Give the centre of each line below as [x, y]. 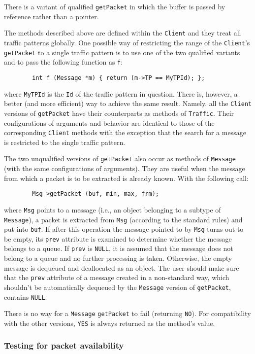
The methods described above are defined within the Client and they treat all [123, 33]
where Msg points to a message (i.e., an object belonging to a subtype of [112, 209]
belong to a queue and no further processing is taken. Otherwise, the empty [118, 258]
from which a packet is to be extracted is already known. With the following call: [126, 178]
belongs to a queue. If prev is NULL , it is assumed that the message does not [119, 248]
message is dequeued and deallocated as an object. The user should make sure [122, 267]
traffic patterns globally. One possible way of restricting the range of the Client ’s [127, 42]
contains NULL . [26, 297]
